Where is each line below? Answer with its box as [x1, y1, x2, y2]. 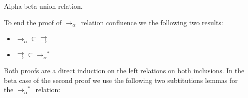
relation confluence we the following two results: [81, 17, 223, 27]
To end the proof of [4, 17, 62, 27]
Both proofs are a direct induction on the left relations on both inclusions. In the [4, 65, 245, 76]
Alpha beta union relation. [4, 1, 83, 11]
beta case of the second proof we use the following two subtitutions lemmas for [4, 75, 238, 85]
